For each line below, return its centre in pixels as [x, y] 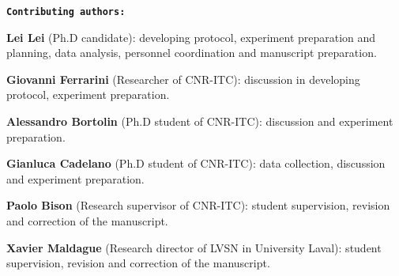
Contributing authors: [66, 12]
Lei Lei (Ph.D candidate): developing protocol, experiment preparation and [191, 37]
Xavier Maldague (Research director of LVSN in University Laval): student [194, 247]
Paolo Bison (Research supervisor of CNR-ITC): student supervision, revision [198, 205]
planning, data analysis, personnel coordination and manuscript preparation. [192, 53]
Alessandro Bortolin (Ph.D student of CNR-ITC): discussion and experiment [200, 121]
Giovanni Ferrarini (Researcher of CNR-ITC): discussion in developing [183, 79]
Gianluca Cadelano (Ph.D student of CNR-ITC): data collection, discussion [196, 163]
